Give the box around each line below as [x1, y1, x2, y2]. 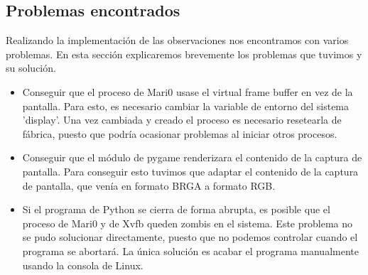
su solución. [6, 60, 56, 75]
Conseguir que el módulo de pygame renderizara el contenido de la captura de [22, 150, 362, 165]
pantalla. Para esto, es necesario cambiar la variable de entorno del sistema [22, 98, 350, 113]
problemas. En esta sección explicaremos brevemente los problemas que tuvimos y [6, 46, 362, 61]
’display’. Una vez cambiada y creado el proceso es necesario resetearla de [22, 112, 342, 127]
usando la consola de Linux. [22, 257, 144, 272]
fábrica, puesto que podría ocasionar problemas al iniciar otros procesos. [22, 126, 337, 141]
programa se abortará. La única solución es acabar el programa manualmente [22, 243, 359, 258]
